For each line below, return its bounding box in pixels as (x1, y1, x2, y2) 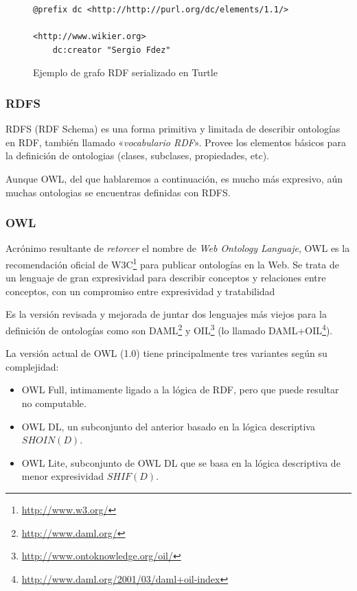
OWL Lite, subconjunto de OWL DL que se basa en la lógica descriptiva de (21, 455, 341, 470)
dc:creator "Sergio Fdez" (52, 45, 171, 55)
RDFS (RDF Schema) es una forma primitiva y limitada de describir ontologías (5, 121, 341, 136)
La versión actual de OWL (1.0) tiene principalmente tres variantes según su (5, 346, 327, 360)
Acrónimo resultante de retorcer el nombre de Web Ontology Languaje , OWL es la (5, 241, 350, 255)
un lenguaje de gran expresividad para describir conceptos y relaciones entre (5, 270, 326, 285)
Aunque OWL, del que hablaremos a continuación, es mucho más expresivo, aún (5, 171, 343, 185)
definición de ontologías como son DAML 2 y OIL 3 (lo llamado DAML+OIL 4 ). (5, 321, 333, 337)
